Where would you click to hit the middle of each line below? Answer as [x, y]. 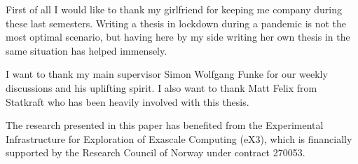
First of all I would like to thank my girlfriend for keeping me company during [174, 9]
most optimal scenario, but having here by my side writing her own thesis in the [178, 37]
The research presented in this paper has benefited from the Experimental [165, 125]
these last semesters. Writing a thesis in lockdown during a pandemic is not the [176, 23]
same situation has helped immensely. [87, 50]
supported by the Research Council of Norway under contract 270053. [156, 152]
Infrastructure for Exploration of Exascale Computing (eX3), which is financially [179, 138]
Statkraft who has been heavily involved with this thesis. [128, 101]
